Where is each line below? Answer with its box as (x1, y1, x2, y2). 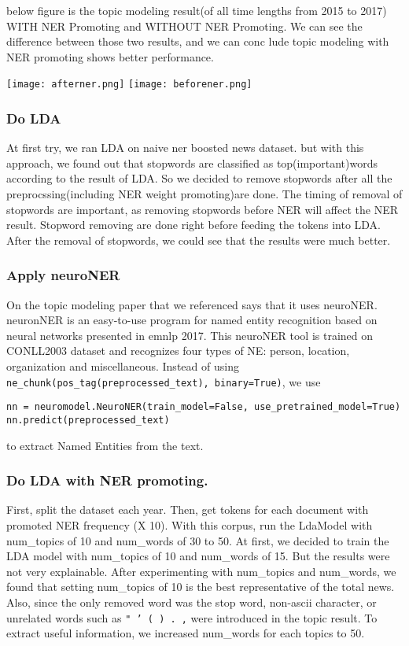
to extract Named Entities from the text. (6, 437, 204, 453)
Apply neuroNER (6, 265, 120, 285)
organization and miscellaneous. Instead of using (6, 358, 239, 374)
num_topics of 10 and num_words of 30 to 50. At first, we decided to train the (6, 532, 389, 548)
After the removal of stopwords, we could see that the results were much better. (6, 231, 391, 248)
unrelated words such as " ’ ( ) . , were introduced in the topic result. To (6, 609, 378, 626)
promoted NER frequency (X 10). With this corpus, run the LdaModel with (6, 516, 373, 533)
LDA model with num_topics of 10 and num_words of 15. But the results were (6, 548, 390, 564)
